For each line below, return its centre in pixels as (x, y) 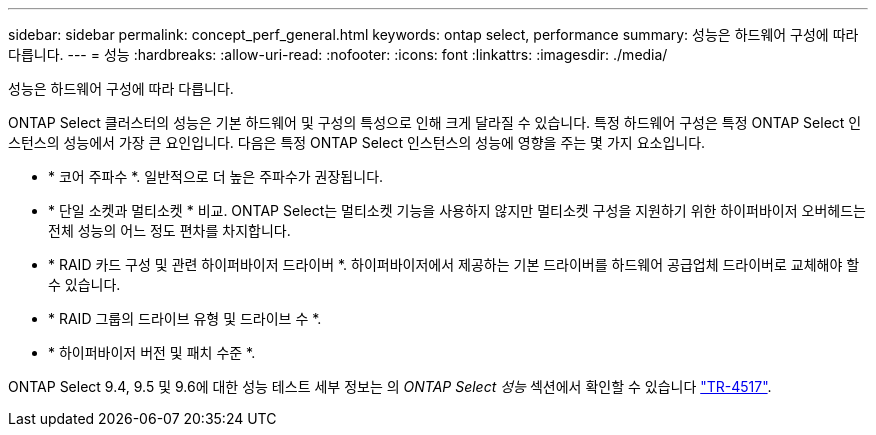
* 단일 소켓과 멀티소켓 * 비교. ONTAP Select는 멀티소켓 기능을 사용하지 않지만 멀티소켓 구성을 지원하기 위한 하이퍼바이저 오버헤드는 (457, 210)
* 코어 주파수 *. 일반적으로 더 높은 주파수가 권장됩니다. (216, 176)
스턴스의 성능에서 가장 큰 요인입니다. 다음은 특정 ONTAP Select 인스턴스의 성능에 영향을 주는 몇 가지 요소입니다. (357, 142)
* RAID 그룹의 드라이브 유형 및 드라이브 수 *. (185, 318)
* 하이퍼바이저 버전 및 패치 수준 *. (152, 352)
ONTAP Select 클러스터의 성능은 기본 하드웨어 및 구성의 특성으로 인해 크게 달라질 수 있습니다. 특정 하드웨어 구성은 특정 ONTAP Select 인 (435, 122)
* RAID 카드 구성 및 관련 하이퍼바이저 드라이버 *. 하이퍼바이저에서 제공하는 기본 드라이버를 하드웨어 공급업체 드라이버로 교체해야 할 (454, 264)
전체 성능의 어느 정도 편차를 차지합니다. (169, 230)
